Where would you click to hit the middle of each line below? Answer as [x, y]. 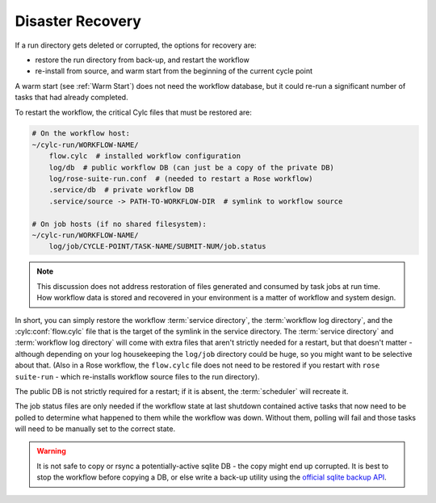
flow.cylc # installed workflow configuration [145, 156]
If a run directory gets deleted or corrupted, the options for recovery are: [136, 45]
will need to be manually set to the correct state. [95, 429]
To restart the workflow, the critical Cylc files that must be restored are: [133, 112]
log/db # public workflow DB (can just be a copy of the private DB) [192, 167]
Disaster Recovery [78, 21]
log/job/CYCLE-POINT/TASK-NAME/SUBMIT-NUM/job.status [157, 247]
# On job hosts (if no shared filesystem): [119, 224]
